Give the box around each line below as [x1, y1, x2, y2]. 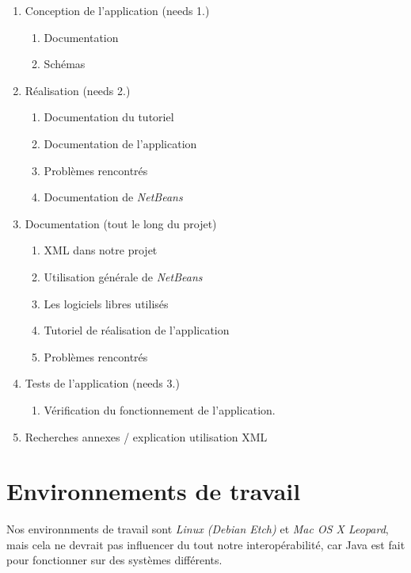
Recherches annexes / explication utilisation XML [25, 428, 268, 445]
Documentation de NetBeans [44, 189, 183, 205]
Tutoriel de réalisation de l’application [44, 322, 230, 338]
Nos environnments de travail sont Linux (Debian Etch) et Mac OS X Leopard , [6, 521, 389, 537]
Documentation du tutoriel [44, 109, 174, 125]
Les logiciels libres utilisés [44, 295, 169, 311]
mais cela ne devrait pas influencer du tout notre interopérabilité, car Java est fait [6, 536, 405, 552]
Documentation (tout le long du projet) [25, 215, 217, 231]
